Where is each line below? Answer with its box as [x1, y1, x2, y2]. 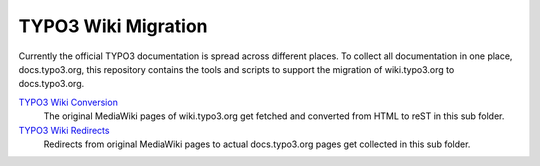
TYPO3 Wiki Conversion [18, 96, 119, 108]
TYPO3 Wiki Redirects [18, 124, 110, 136]
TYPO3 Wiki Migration [18, 15, 209, 37]
